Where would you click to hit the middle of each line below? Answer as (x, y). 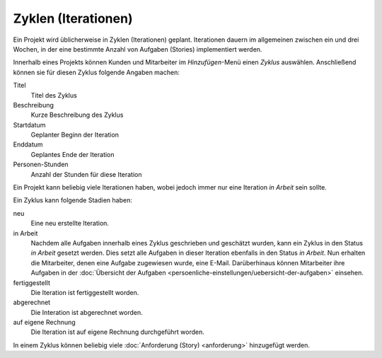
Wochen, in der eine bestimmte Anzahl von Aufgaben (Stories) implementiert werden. (138, 49)
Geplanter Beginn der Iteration (75, 135)
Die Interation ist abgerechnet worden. (87, 312)
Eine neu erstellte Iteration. (70, 224)
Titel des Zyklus (54, 95)
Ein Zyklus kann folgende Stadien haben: (73, 200)
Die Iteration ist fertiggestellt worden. (85, 292)
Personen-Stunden (41, 164)
